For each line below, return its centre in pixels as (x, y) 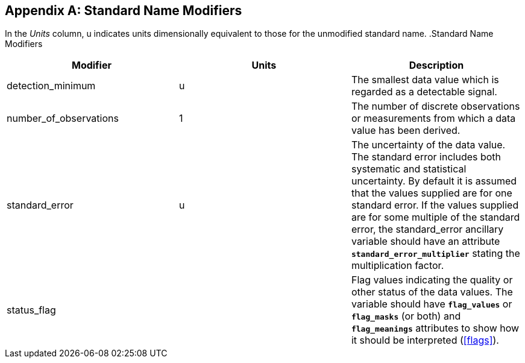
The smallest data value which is (425, 80)
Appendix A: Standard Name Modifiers (124, 11)
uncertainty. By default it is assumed (434, 181)
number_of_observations (63, 118)
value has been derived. (406, 131)
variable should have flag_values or (432, 304)
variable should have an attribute (426, 241)
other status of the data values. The (432, 292)
